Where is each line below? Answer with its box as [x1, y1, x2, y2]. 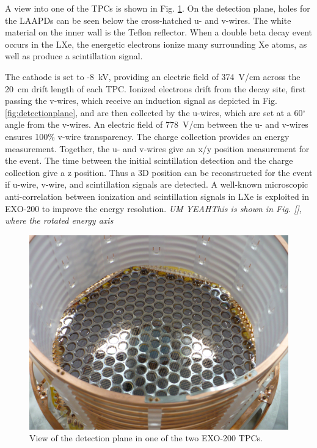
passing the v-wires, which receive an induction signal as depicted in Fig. [5, 94, 277, 107]
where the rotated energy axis [5, 214, 114, 227]
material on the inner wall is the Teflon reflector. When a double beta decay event [5, 26, 313, 39]
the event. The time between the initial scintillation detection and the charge [5, 154, 293, 167]
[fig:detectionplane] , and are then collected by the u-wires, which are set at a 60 [5, 106, 303, 119]
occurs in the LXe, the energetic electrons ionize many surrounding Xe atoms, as [5, 37, 307, 50]
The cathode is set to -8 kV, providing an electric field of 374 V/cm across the [5, 70, 301, 83]
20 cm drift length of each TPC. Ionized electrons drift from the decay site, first [5, 82, 306, 95]
